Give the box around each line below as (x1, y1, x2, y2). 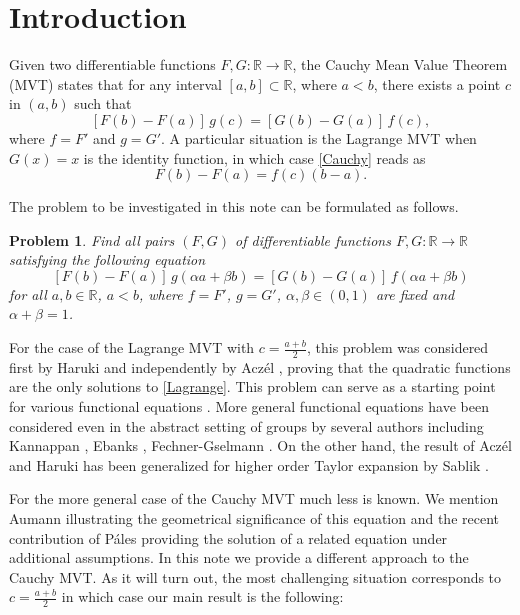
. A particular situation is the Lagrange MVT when (161, 127, 477, 148)
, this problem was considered (306, 337, 489, 358)
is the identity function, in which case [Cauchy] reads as (83, 147, 426, 168)
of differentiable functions (235, 229, 391, 250)
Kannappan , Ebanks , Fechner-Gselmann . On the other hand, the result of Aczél (9, 435, 512, 456)
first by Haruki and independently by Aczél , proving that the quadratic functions (9, 356, 511, 377)
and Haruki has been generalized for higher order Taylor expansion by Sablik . (9, 454, 490, 475)
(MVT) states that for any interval (9, 73, 222, 94)
